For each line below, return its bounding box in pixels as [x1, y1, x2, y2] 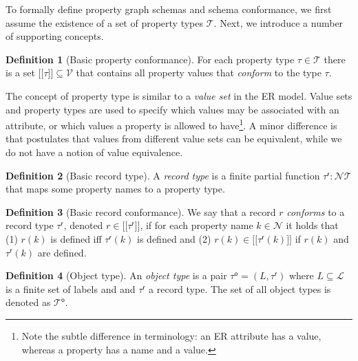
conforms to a [286, 204, 345, 219]
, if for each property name [140, 218, 253, 232]
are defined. [37, 245, 87, 259]
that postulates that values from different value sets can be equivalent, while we [6, 131, 342, 146]
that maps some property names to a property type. [6, 182, 225, 196]
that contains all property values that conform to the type [76, 65, 322, 80]
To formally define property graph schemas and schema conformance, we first [6, 2, 332, 16]
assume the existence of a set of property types [6, 15, 204, 30]
